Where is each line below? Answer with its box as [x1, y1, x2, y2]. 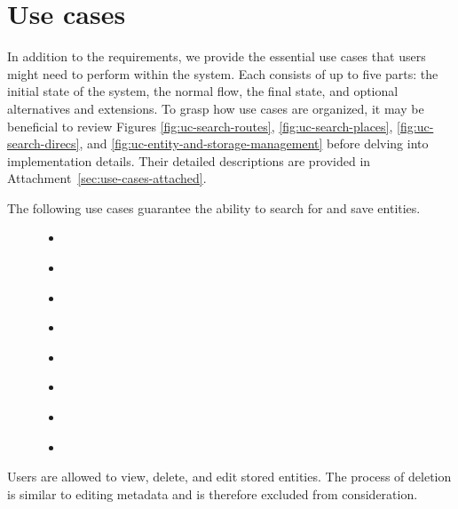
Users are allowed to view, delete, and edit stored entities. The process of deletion [7, 467, 452, 486]
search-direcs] [7, 134, 80, 153]
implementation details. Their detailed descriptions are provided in [7, 151, 371, 170]
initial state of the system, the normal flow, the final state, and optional [7, 82, 399, 100]
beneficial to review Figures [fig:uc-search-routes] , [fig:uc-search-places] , [7, 116, 393, 135]
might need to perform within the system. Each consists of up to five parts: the [7, 64, 438, 83]
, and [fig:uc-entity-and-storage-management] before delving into [79, 134, 429, 153]
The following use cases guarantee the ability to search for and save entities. [7, 198, 421, 217]
